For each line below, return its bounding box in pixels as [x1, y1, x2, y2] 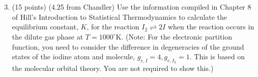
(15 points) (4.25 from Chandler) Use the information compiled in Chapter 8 [12, 2, 251, 12]
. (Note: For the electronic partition [121, 31, 233, 42]
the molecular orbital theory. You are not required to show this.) [12, 63, 214, 73]
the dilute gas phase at [12, 31, 83, 42]
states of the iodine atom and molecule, [12, 51, 135, 62]
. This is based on [189, 51, 245, 62]
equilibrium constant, [12, 21, 78, 32]
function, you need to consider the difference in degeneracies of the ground [12, 41, 244, 52]
